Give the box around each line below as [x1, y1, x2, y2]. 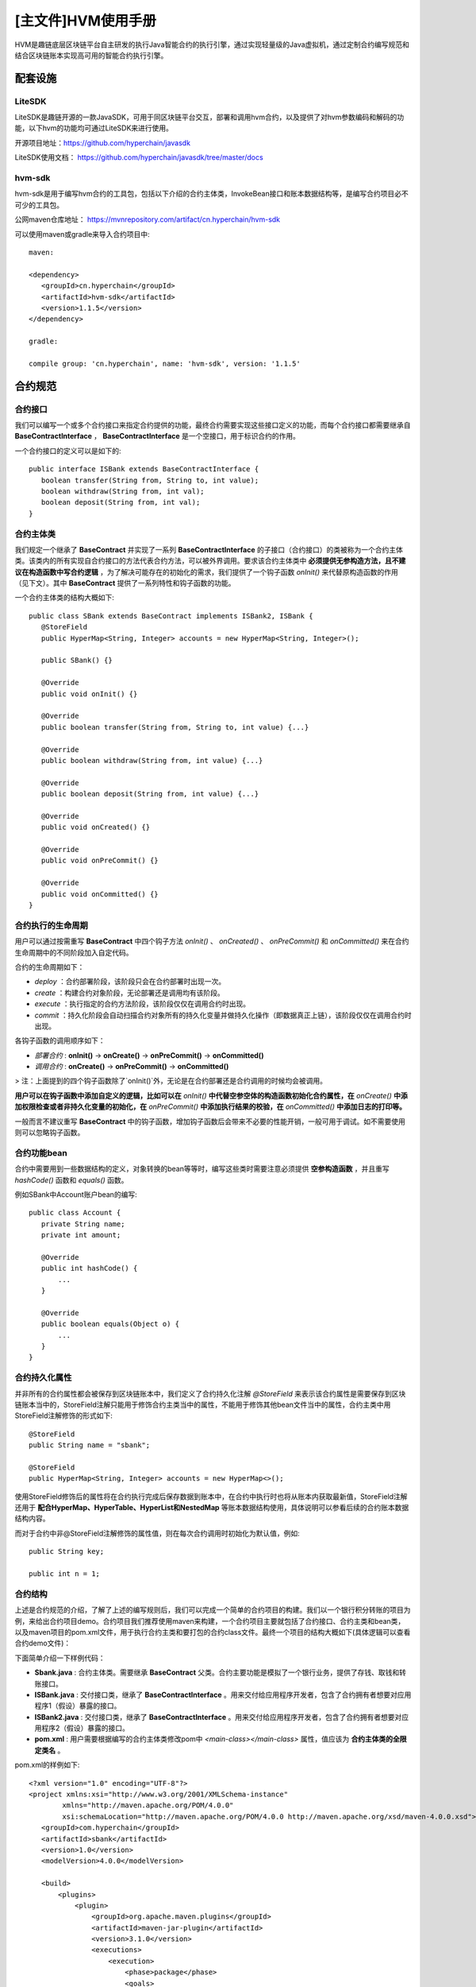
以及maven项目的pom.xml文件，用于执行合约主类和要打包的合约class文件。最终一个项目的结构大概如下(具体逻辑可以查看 [14, 1627, 411, 1636]
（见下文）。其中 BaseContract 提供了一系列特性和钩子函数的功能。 [14, 579, 236, 588]
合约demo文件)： [14, 1638, 71, 1648]
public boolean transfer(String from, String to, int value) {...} [40, 722, 309, 731]
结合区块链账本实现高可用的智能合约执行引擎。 [14, 50, 168, 60]
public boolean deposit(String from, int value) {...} [40, 789, 259, 799]
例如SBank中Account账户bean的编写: [14, 1189, 138, 1199]
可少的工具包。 [14, 199, 63, 210]
